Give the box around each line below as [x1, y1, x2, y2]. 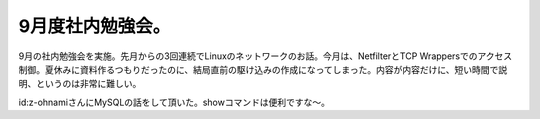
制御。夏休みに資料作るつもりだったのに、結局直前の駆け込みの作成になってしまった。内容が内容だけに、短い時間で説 [18, 63, 508, 75]
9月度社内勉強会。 [18, 15, 171, 37]
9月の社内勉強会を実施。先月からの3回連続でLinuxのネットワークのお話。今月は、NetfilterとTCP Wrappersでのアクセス [18, 50, 513, 62]
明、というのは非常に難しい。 [18, 78, 142, 90]
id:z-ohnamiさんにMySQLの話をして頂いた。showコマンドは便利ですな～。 [18, 96, 330, 108]
